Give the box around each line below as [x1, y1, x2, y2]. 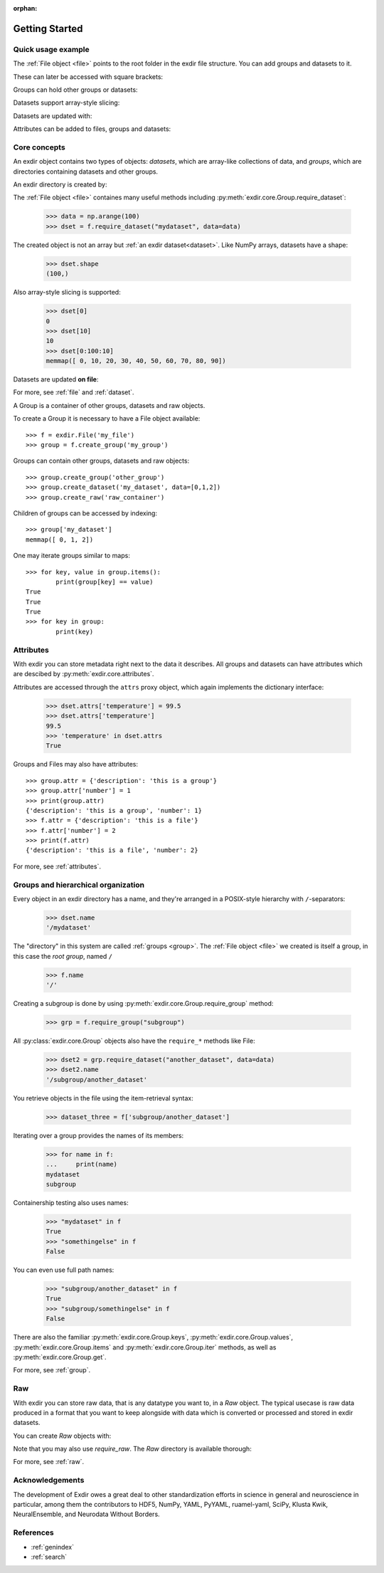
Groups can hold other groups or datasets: [13, 85, 138, 94]
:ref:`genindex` [31, 1542, 75, 1551]
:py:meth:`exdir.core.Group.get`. [13, 1352, 107, 1361]
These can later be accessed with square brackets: [13, 72, 164, 81]
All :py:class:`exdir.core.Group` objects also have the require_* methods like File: [13, 1036, 255, 1046]
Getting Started [13, 22, 83, 35]
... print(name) [46, 1160, 117, 1169]
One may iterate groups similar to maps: [13, 552, 131, 560]
